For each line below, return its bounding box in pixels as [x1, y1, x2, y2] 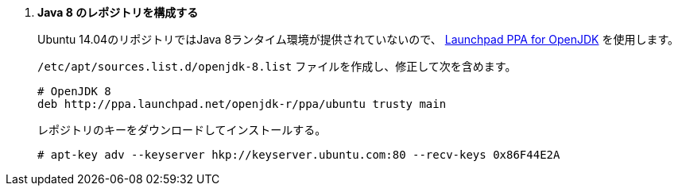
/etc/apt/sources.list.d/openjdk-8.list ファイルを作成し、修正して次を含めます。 [37, 60, 517, 73]
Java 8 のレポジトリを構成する [37, 6, 199, 19]
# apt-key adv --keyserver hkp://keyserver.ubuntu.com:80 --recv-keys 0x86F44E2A [37, 148, 560, 161]
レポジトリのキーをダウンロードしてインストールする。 [37, 123, 327, 136]
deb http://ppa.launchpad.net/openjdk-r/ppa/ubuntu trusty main [37, 98, 447, 110]
